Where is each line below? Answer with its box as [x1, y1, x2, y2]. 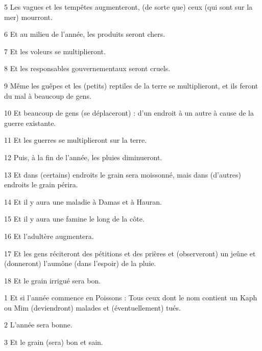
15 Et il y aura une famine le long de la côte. [4, 213, 145, 224]
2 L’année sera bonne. [4, 319, 73, 330]
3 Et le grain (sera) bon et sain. [4, 337, 103, 347]
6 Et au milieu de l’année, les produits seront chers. [4, 29, 165, 39]
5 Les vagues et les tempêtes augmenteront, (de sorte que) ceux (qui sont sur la [4, 2, 253, 12]
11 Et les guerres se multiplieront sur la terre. [4, 135, 147, 145]
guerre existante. [4, 117, 56, 128]
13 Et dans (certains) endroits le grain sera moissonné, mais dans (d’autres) [4, 169, 241, 180]
